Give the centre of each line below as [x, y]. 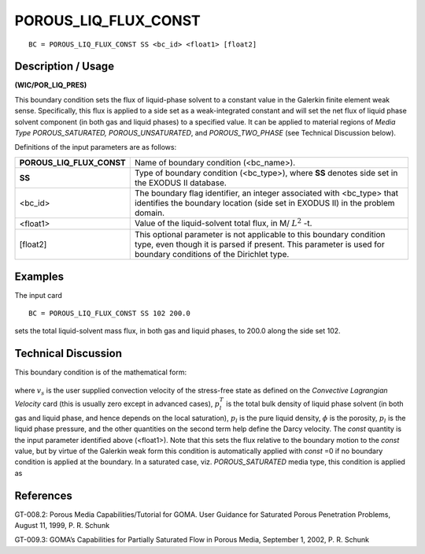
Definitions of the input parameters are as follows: [96, 147]
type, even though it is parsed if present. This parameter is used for [259, 244]
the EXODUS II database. [181, 183]
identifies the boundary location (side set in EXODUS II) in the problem [264, 203]
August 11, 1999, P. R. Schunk [62, 526]
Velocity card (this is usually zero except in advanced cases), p [117, 403]
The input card [39, 295]
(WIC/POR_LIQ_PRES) [51, 85]
